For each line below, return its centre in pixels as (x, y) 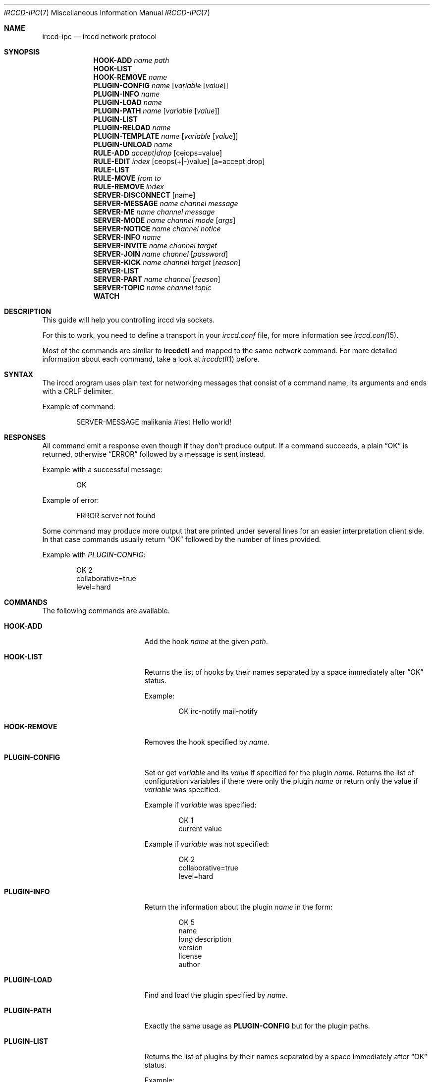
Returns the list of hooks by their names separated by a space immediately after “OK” (284, 672)
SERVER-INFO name (127, 237)
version (191, 947)
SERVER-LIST (116, 271)
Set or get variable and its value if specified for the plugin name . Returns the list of (279, 773)
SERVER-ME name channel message (154, 212)
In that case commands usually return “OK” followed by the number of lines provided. (182, 539)
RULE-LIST (111, 170)
